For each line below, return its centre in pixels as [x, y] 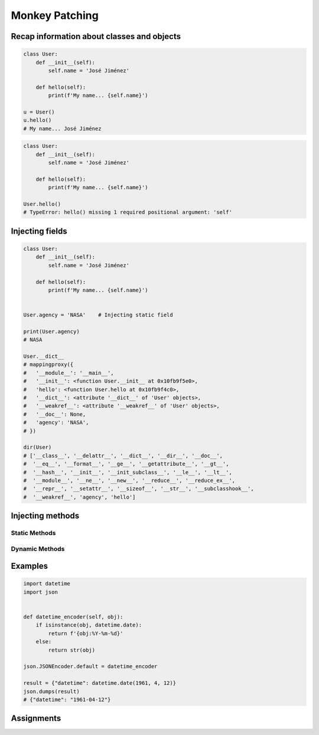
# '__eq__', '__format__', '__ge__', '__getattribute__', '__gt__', [126, 464]
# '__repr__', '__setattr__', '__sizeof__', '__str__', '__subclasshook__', [139, 489]
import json [41, 592]
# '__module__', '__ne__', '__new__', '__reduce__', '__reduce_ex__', [129, 480]
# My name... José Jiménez [62, 128]
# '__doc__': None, [55, 414]
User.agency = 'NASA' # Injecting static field [98, 315]
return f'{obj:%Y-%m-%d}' [86, 633]
